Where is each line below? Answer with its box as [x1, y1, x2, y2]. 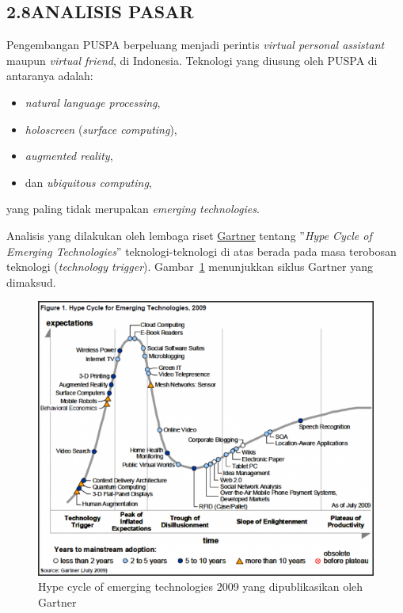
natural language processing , [25, 93, 161, 110]
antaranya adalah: [6, 67, 93, 84]
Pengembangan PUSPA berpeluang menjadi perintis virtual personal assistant [6, 36, 385, 53]
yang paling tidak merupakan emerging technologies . [6, 200, 260, 217]
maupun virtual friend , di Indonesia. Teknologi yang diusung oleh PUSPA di [6, 51, 378, 68]
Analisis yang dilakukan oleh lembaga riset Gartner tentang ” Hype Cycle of [6, 227, 372, 243]
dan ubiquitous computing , [25, 173, 152, 190]
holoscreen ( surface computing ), [25, 120, 177, 137]
